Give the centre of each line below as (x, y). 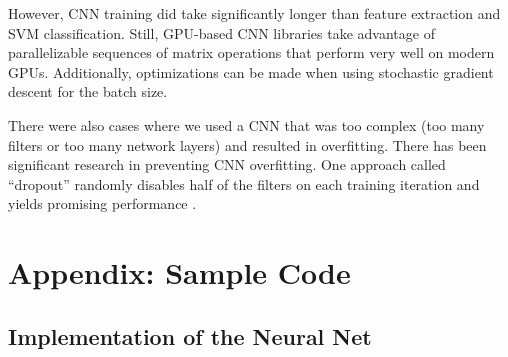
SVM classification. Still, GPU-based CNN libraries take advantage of (221, 32)
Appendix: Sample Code (179, 272)
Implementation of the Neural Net (190, 335)
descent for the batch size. (88, 91)
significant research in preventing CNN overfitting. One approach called (227, 164)
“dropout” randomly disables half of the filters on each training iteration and (244, 183)
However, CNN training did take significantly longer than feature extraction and (254, 13)
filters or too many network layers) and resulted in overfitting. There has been (247, 144)
